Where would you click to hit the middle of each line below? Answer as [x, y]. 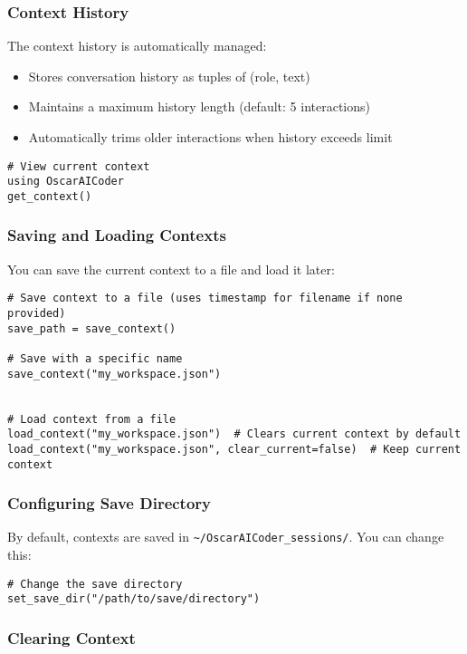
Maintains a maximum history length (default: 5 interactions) [199, 106]
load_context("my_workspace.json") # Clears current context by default [234, 434]
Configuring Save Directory [110, 503]
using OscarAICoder [66, 182]
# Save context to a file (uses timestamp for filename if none [205, 298]
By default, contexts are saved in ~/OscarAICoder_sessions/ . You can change [226, 537]
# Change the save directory [95, 584]
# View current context [79, 166]
